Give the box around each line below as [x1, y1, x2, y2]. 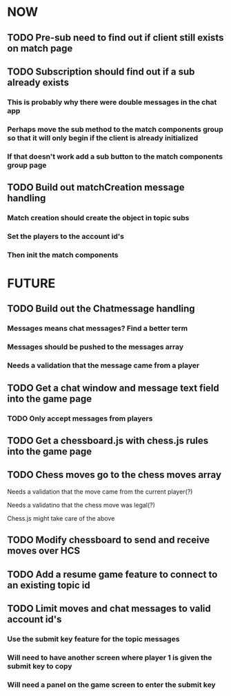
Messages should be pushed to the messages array [7, 342, 184, 352]
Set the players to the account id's [7, 231, 125, 241]
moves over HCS [7, 545, 81, 557]
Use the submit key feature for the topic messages [7, 634, 180, 644]
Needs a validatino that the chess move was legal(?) [7, 501, 155, 509]
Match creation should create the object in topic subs [7, 213, 190, 223]
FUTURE [7, 275, 56, 291]
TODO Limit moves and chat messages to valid [7, 602, 212, 615]
